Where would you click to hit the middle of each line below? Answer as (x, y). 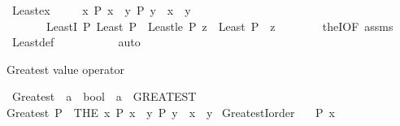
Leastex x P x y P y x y (101, 10)
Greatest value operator (65, 69)
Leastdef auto (76, 42)
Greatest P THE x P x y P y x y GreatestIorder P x (171, 112)
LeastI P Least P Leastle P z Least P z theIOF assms (220, 26)
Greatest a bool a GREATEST (104, 96)
